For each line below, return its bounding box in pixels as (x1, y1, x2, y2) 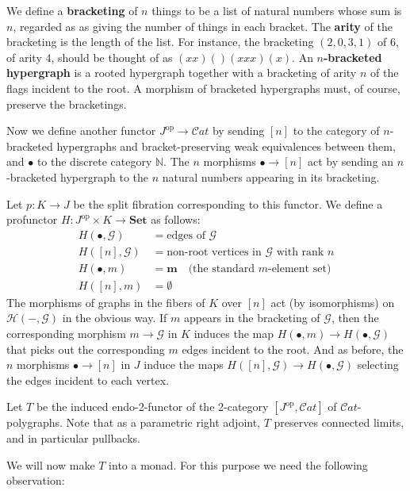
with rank (276, 246, 324, 258)
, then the (331, 309, 379, 326)
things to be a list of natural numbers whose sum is (151, 2, 402, 18)
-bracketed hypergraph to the (6, 168, 149, 185)
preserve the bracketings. (6, 95, 127, 112)
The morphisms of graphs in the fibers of (6, 293, 205, 310)
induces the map (194, 325, 274, 342)
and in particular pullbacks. (6, 430, 140, 446)
